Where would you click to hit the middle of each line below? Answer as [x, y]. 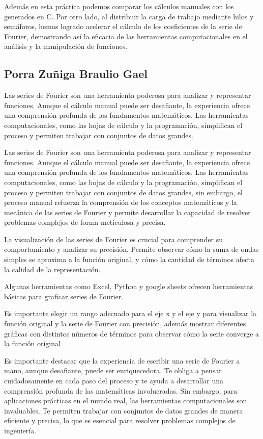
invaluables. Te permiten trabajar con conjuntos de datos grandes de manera [124, 410]
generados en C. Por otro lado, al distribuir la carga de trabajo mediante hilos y [129, 16]
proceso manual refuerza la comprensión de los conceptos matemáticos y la [121, 202]
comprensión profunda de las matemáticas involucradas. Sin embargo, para [121, 390]
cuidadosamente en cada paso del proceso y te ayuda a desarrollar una [114, 381]
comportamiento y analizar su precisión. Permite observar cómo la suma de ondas [131, 249]
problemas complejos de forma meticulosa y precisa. [85, 222]
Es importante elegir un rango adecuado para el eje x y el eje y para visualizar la [130, 313]
